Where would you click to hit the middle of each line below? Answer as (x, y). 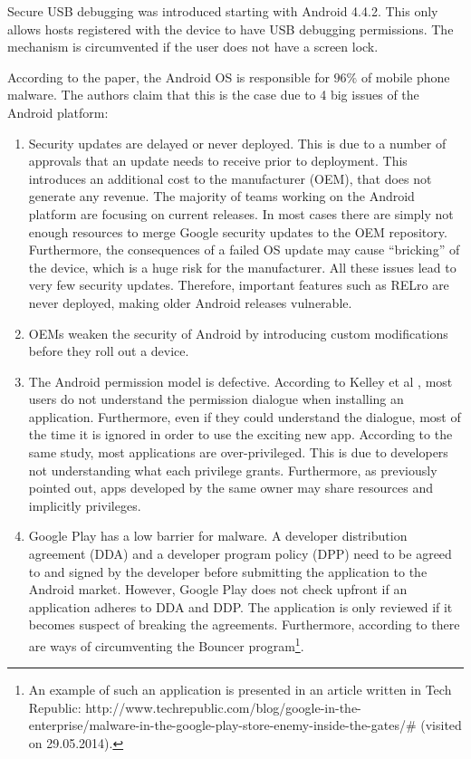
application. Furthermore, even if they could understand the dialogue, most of (245, 416)
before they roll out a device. (109, 351)
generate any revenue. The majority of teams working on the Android (221, 196)
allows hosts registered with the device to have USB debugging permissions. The (231, 29)
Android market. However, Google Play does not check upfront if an (218, 589)
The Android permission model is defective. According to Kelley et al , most (240, 381)
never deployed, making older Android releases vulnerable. (190, 302)
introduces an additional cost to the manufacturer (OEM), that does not (230, 178)
